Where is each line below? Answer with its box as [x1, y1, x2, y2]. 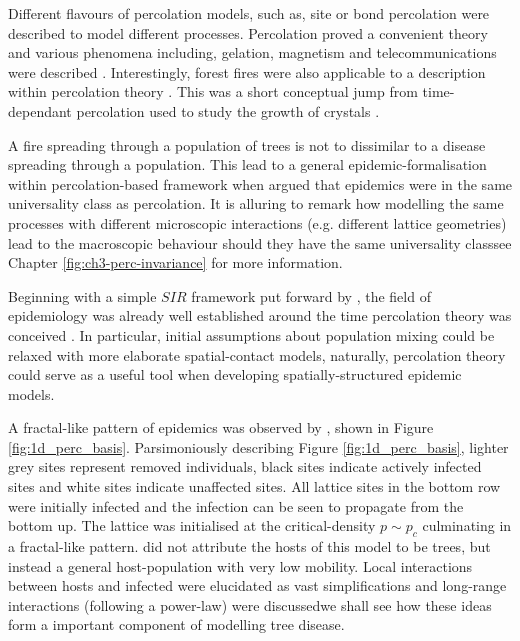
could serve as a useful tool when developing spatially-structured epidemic [8, 364, 462, 385]
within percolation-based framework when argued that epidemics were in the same [8, 173, 513, 194]
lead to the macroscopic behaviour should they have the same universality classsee [8, 232, 512, 253]
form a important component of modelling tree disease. [8, 614, 345, 635]
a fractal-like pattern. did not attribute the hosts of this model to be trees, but [8, 536, 491, 557]
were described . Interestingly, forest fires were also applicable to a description [8, 61, 486, 82]
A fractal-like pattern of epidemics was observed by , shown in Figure [8, 417, 434, 438]
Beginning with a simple [8, 285, 157, 306]
